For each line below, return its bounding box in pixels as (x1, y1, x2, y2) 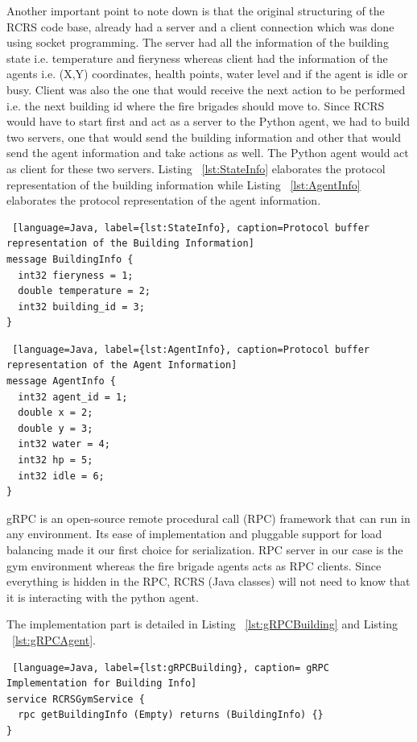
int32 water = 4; (18, 438, 110, 450)
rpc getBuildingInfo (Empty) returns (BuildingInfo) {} (18, 709, 324, 721)
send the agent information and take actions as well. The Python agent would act (6, 144, 409, 161)
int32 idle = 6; (18, 470, 105, 482)
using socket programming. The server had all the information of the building (6, 34, 389, 51)
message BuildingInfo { (6, 253, 134, 265)
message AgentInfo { (6, 375, 117, 388)
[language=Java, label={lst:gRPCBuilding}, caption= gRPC (12, 661, 329, 674)
